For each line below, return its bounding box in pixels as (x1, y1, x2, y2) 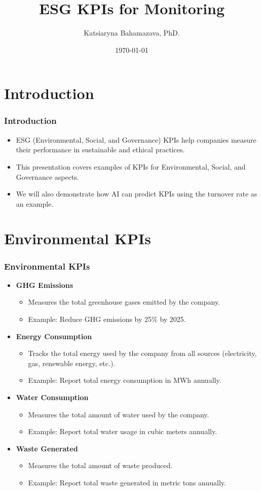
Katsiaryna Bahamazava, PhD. (84, 27, 180, 38)
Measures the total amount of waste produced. (28, 460, 173, 471)
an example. (16, 198, 54, 209)
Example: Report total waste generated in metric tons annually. (28, 477, 226, 487)
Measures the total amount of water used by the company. (28, 409, 209, 419)
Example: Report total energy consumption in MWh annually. (28, 375, 221, 385)
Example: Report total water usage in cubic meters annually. (28, 426, 217, 437)
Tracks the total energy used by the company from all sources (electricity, (28, 348, 257, 358)
